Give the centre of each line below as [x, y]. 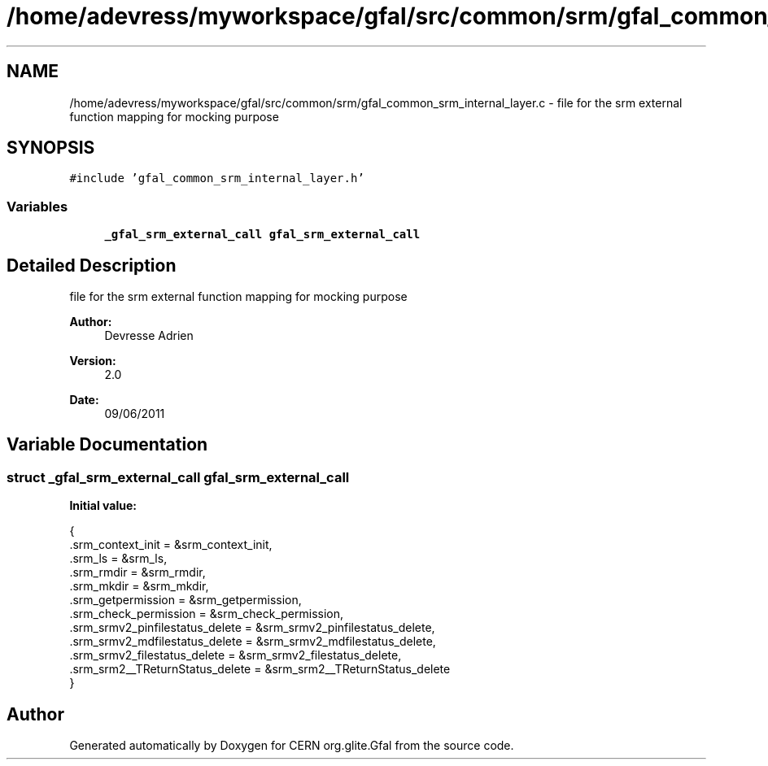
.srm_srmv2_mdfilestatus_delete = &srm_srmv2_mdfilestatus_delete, [253, 642]
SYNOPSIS [51, 148]
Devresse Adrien [149, 336]
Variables [37, 206]
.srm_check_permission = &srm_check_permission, [207, 614]
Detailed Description [92, 265]
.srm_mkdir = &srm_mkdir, [139, 586]
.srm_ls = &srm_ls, [118, 559]
